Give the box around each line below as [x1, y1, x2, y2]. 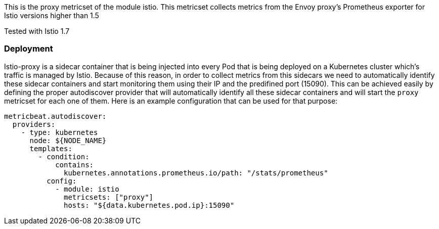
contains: [55, 160, 94, 169]
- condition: [38, 152, 90, 161]
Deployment [4, 43, 53, 54]
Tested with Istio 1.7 [4, 27, 70, 35]
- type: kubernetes [21, 128, 98, 136]
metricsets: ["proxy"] [64, 193, 154, 201]
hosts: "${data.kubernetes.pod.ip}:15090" [64, 201, 235, 209]
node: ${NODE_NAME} [29, 136, 107, 145]
